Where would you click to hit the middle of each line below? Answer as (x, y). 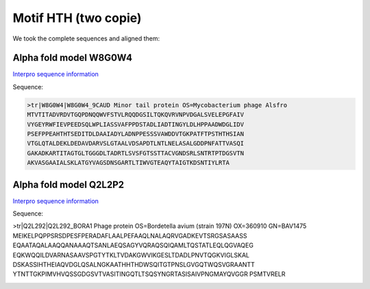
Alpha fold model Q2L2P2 (69, 184)
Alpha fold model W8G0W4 (73, 58)
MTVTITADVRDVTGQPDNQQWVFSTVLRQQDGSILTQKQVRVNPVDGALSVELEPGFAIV (136, 115)
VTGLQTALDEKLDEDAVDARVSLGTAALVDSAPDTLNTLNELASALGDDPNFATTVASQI (136, 143)
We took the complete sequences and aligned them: (86, 38)
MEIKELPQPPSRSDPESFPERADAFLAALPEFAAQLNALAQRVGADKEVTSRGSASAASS (130, 235)
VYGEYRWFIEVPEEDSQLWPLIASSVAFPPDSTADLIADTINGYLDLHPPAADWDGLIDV (136, 124)
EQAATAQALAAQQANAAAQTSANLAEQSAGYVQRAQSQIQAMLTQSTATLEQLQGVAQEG (133, 245)
